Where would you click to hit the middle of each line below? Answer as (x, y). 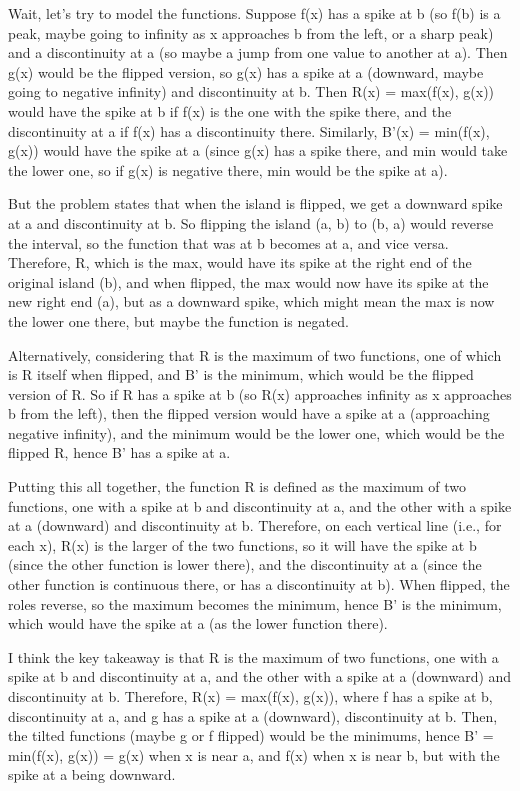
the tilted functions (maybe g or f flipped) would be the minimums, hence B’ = (251, 735)
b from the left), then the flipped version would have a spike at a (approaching (249, 413)
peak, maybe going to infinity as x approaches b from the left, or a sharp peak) (251, 32)
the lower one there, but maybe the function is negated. (178, 320)
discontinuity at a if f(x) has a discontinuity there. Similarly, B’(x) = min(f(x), (249, 130)
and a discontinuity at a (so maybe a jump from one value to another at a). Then (258, 52)
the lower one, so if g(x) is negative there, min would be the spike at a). (228, 169)
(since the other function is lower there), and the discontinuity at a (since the (245, 564)
